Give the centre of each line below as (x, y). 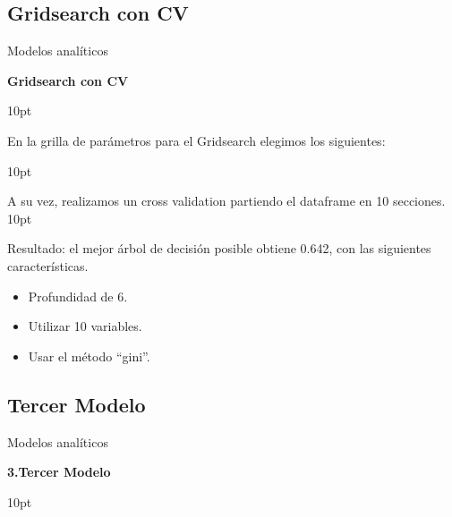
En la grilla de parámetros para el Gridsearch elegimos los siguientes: (196, 140)
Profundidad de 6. (78, 296)
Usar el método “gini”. (89, 356)
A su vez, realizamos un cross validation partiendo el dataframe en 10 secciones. (226, 201)
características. (48, 265)
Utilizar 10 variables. (85, 326)
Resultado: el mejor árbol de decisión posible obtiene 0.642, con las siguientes (219, 248)
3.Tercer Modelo (59, 472)
